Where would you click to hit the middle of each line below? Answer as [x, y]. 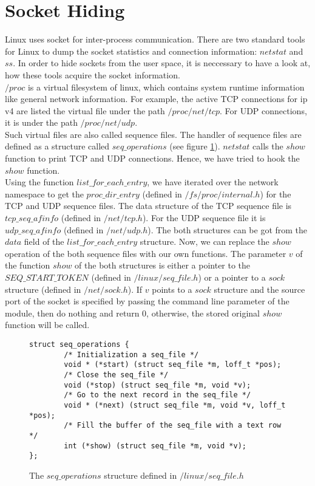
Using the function [39, 182]
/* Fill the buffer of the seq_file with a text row [173, 426]
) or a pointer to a [232, 277]
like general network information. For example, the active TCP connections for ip [156, 99]
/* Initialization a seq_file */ [131, 354]
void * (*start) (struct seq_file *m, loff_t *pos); [173, 365]
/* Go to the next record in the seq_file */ [157, 395]
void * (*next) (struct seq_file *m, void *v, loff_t [175, 405]
